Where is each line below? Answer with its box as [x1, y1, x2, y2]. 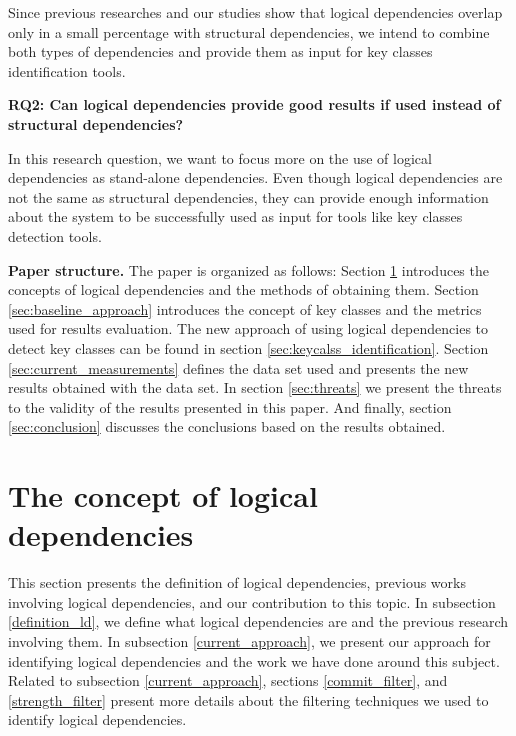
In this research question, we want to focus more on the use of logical [8, 147, 432, 168]
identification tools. [8, 60, 126, 81]
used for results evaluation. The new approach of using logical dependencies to [8, 318, 489, 339]
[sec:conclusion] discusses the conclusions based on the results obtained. [8, 416, 446, 437]
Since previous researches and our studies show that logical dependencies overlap [8, 2, 503, 22]
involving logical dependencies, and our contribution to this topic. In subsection [8, 591, 496, 612]
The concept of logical [8, 475, 318, 516]
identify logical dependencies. [8, 709, 187, 730]
